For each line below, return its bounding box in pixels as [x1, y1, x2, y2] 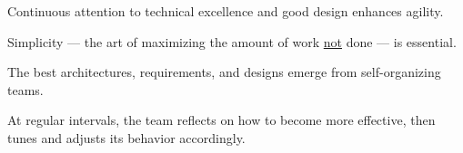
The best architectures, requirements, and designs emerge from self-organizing [7, 62, 441, 81]
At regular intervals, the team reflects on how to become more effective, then [7, 110, 436, 129]
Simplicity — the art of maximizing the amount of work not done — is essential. [7, 32, 457, 51]
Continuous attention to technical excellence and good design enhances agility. [7, 2, 444, 20]
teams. [7, 80, 44, 99]
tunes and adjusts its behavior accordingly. [7, 128, 246, 147]
